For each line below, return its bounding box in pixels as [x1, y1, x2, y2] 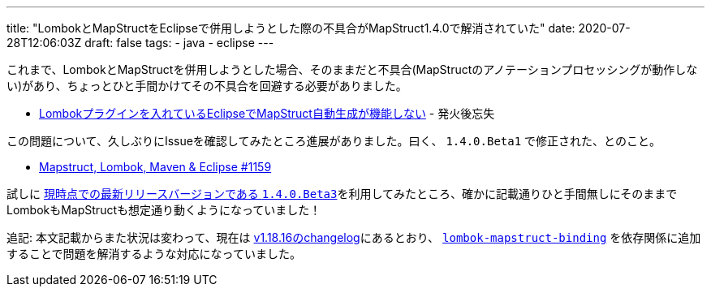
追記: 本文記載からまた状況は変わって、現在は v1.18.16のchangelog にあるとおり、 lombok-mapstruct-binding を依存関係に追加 [6, 231, 701, 244]
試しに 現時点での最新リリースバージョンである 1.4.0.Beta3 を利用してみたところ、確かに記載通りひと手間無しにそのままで [6, 187, 678, 200]
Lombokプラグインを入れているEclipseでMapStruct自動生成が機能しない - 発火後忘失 [39, 106, 495, 120]
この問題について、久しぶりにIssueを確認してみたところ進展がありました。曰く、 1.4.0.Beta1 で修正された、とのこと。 [6, 134, 661, 148]
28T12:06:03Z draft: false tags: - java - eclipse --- [6, 36, 274, 50]
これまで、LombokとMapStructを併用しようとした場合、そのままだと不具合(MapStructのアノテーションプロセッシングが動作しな [6, 62, 698, 76]
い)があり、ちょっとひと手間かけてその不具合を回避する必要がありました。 [6, 79, 407, 93]
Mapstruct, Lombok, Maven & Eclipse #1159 [39, 160, 272, 174]
